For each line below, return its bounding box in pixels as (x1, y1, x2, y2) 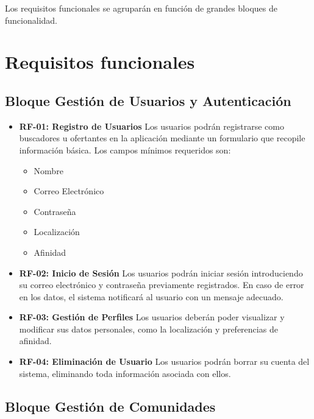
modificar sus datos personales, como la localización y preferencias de (19, 322, 278, 335)
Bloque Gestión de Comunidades (5, 396, 216, 415)
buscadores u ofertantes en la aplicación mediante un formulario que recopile (19, 132, 305, 144)
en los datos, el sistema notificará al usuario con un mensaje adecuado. (19, 290, 284, 303)
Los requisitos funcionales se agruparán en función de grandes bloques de (5, 2, 277, 14)
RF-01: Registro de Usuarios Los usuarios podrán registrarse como (19, 119, 284, 132)
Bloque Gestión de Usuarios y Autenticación (5, 91, 291, 110)
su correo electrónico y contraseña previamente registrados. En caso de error (19, 278, 304, 291)
